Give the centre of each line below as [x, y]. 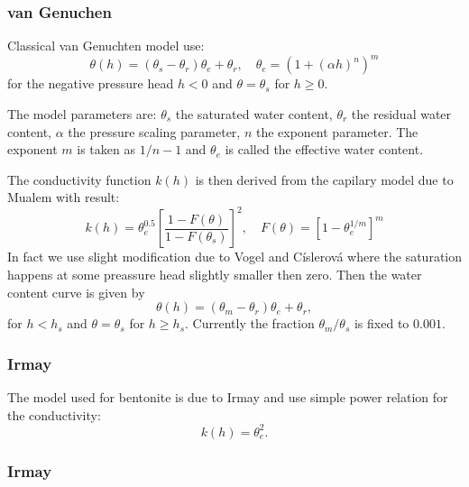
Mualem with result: [64, 197]
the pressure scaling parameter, [154, 131]
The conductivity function [79, 179]
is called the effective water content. [324, 149]
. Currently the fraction [250, 323]
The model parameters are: [82, 113]
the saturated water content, [254, 113]
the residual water [401, 113]
